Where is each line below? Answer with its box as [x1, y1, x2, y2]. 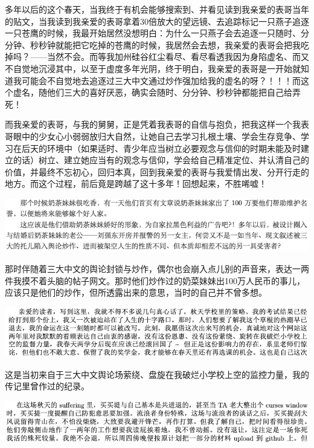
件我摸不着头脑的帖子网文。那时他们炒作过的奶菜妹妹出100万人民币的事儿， [5, 274, 305, 287]
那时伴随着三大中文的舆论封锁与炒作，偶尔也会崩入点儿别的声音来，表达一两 [5, 262, 309, 275]
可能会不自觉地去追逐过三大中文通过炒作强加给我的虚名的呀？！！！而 [21, 74, 301, 86]
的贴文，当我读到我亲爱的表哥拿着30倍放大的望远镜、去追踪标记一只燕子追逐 [5, 15, 309, 27]
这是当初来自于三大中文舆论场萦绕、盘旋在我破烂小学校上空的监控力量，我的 [5, 368, 309, 380]
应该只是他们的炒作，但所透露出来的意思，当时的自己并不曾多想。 [5, 286, 267, 299]
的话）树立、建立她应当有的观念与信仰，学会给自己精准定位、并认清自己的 [13, 154, 309, 166]
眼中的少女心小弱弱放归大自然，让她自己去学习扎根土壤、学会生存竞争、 [13, 129, 301, 142]
